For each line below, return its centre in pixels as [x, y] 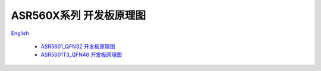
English [20, 33]
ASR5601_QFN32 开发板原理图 [78, 46]
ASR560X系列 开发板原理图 [78, 15]
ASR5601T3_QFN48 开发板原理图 [81, 55]
